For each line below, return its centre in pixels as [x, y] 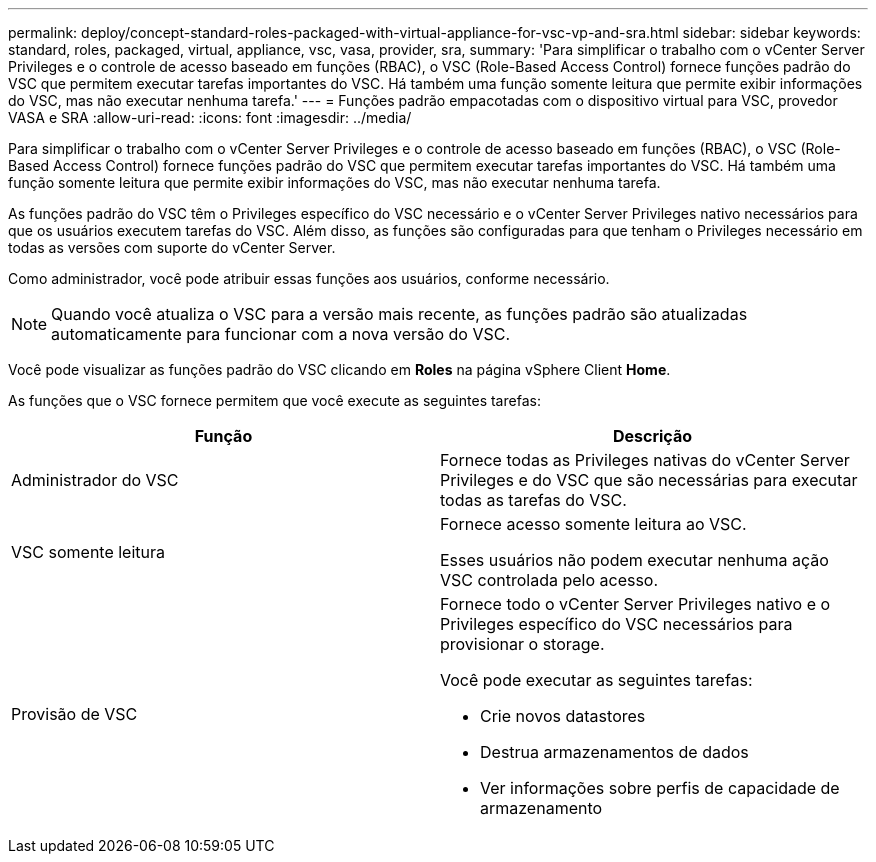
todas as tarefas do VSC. [533, 500]
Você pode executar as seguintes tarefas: [596, 680]
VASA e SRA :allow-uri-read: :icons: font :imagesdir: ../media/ [210, 117]
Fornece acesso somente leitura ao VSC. [593, 524]
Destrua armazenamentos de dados [614, 752]
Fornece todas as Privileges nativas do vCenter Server [645, 460]
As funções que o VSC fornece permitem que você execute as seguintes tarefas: [274, 400]
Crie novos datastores [563, 716]
